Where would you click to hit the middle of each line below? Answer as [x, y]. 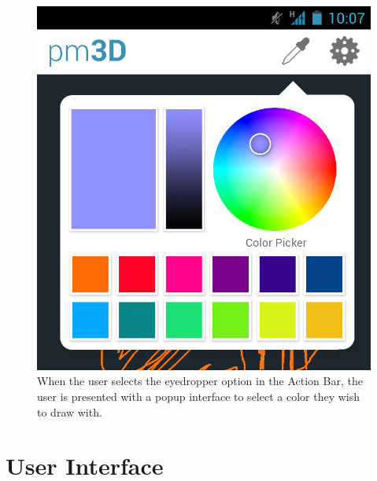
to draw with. [70, 411]
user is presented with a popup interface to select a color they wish [199, 397]
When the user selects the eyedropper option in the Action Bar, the [200, 381]
